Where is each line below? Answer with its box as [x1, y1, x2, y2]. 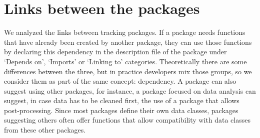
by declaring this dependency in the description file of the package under [4, 46, 227, 57]
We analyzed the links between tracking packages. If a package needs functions [4, 27, 245, 37]
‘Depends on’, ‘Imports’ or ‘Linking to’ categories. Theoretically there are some [4, 56, 247, 66]
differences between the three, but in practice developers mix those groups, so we [4, 66, 252, 76]
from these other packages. [4, 125, 86, 135]
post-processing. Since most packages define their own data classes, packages [4, 105, 238, 115]
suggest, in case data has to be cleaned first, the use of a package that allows [4, 95, 239, 106]
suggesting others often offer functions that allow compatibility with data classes [4, 115, 250, 125]
